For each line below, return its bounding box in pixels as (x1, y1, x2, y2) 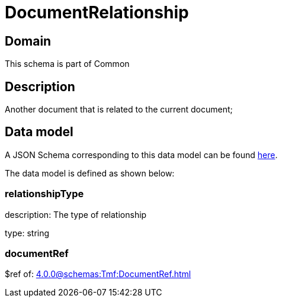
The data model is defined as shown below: (5, 168, 175, 178)
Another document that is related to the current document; (5, 104, 233, 115)
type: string (5, 227, 50, 238)
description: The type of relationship (5, 209, 147, 220)
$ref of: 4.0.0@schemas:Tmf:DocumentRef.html (5, 269, 191, 279)
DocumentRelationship (5, 2, 189, 23)
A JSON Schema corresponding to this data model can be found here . (5, 149, 278, 160)
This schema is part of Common (5, 59, 130, 69)
